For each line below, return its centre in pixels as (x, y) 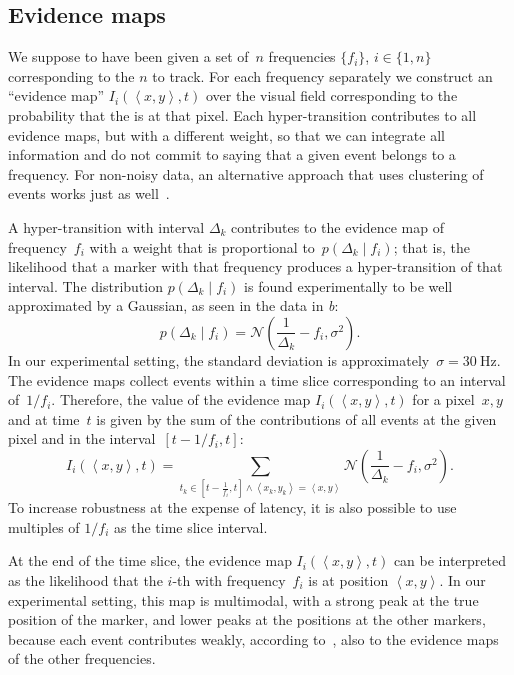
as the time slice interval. (191, 526)
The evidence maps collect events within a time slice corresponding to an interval (257, 379)
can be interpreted (449, 560)
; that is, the (431, 246)
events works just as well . (89, 193)
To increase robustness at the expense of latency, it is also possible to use (232, 507)
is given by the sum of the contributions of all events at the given (296, 418)
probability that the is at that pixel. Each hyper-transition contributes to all (242, 114)
